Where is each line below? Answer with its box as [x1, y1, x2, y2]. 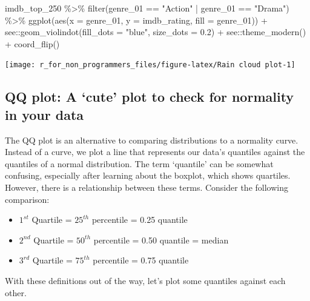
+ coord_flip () [5, 37, 60, 50]
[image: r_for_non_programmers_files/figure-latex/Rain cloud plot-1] [5, 61, 295, 70]
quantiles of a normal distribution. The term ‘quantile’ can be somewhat [5, 157, 274, 170]
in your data [5, 105, 84, 124]
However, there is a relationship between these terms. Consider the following [5, 181, 288, 193]
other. [5, 286, 27, 299]
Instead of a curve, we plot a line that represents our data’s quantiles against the [5, 145, 305, 158]
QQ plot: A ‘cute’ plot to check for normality [5, 87, 294, 106]
